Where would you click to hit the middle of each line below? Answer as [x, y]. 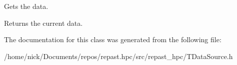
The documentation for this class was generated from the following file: [113, 39]
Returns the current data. [43, 23]
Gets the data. [26, 6]
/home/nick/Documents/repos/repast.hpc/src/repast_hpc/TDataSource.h [118, 56]
